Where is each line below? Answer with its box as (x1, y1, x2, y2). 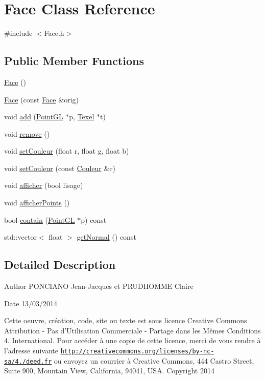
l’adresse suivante (4, 345, 59, 356)
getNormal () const (77, 231, 136, 242)
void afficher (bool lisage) (4, 180, 83, 191)
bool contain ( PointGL (4, 214, 75, 225)
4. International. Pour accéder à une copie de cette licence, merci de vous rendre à (4, 335, 261, 346)
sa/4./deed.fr (4, 357, 52, 365)
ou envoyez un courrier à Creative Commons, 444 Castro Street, (54, 355, 254, 366)
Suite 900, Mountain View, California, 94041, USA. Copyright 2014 (4, 365, 214, 376)
